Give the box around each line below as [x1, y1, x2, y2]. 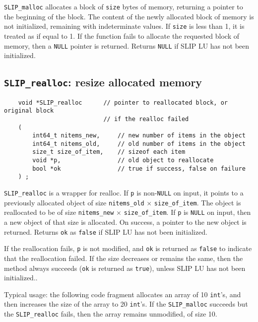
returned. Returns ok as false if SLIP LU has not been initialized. [4, 226, 207, 237]
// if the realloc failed [103, 115, 189, 123]
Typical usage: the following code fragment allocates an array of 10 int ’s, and [4, 289, 241, 299]
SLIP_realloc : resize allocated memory [4, 74, 202, 90]
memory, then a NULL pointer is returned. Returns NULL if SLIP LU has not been [4, 40, 250, 51]
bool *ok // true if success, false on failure [32, 165, 246, 172]
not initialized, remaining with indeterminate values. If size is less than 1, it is [4, 21, 245, 31]
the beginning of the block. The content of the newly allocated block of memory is [4, 11, 254, 21]
